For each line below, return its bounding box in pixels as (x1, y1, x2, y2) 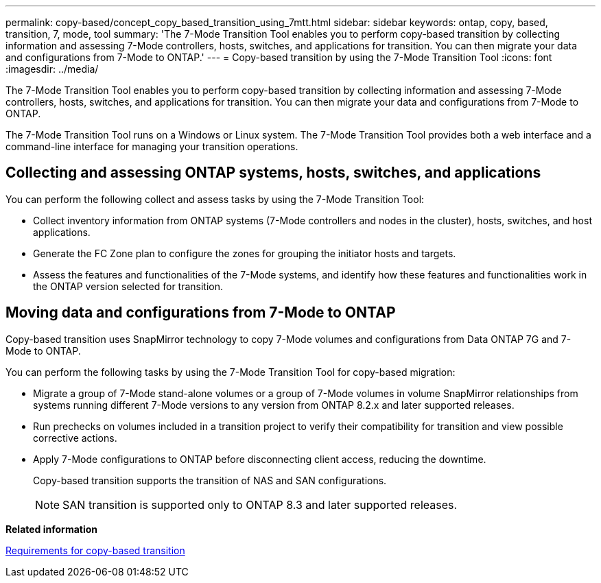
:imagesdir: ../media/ (5, 63, 99, 75)
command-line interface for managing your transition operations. (5, 141, 298, 152)
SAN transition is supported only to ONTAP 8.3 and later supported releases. (62, 497, 458, 512)
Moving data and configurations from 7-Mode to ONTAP (5, 304, 396, 322)
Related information (5, 523, 98, 535)
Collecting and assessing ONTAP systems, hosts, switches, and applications (5, 164, 541, 182)
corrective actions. (33, 431, 117, 444)
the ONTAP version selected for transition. (33, 280, 224, 292)
